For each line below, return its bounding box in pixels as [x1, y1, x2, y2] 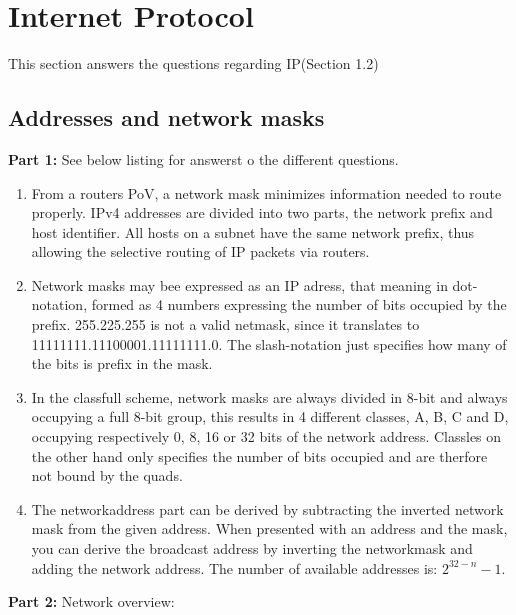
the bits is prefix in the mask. [31, 353, 213, 374]
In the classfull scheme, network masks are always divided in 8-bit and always [31, 386, 508, 407]
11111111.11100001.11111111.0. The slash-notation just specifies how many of [31, 333, 507, 354]
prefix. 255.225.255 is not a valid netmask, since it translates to [31, 314, 420, 335]
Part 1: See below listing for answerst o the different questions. [8, 148, 399, 169]
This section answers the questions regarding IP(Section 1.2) [8, 53, 379, 74]
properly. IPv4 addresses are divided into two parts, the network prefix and [31, 202, 493, 223]
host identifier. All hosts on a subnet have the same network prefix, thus [31, 221, 475, 242]
